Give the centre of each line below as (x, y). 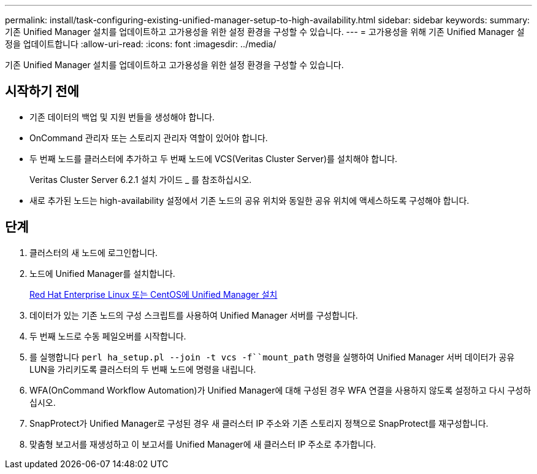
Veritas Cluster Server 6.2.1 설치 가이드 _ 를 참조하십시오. (141, 179)
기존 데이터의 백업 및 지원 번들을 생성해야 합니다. (122, 117)
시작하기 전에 (42, 91)
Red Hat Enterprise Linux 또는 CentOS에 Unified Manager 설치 (154, 294)
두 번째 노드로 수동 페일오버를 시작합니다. (108, 336)
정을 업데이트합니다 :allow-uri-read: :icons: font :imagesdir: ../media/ (141, 44)
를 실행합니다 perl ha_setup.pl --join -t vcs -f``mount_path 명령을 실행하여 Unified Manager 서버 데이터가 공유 (272, 357)
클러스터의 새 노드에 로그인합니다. (94, 252)
